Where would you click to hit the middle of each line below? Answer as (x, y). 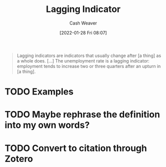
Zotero (19, 159)
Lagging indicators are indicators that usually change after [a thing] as (89, 55)
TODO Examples (39, 92)
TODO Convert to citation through (76, 148)
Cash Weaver (83, 23)
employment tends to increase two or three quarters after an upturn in (89, 66)
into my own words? (47, 125)
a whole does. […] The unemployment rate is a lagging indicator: (83, 60)
